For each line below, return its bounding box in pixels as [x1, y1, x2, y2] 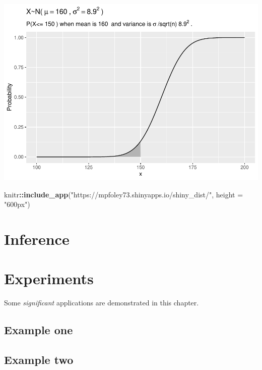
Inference [4, 228, 70, 249]
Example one [4, 322, 73, 338]
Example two [4, 351, 74, 367]
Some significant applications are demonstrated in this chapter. [4, 297, 199, 308]
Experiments [4, 268, 94, 289]
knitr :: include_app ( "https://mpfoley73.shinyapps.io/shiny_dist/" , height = [4, 189, 243, 199]
